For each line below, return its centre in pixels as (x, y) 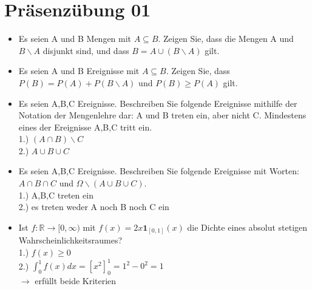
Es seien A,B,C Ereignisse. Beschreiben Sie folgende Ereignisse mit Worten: (159, 171)
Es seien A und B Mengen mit (75, 39)
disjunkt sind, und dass (86, 50)
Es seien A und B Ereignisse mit (79, 71)
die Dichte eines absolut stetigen (247, 227)
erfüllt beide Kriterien (76, 280)
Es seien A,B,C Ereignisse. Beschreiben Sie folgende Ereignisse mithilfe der (158, 103)
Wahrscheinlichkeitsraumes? (70, 240)
